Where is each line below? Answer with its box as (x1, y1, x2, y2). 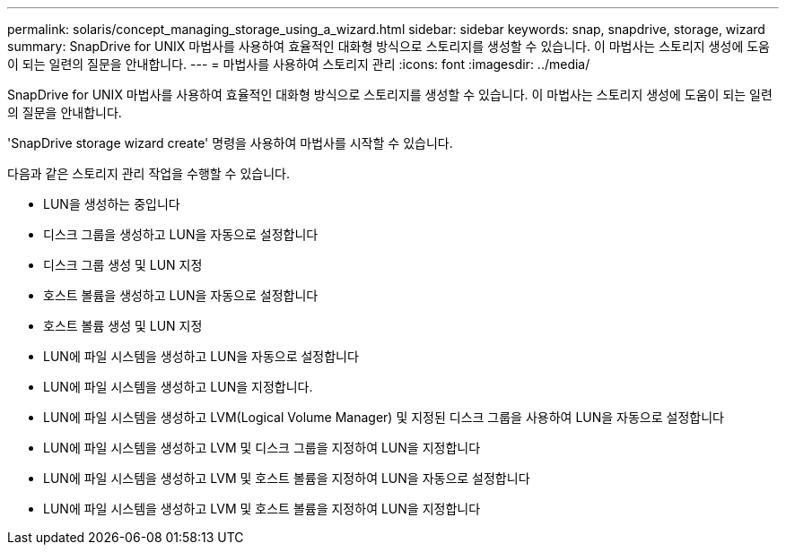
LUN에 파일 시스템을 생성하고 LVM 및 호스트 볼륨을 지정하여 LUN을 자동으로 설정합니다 (43, 470, 530, 486)
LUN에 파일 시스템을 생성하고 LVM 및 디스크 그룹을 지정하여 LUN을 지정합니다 (43, 440, 481, 455)
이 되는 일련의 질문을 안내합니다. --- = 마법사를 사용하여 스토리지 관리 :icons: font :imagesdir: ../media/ (7, 56, 590, 72)
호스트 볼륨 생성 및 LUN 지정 (43, 318, 203, 333)
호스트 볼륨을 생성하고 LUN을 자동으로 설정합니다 (43, 288, 319, 303)
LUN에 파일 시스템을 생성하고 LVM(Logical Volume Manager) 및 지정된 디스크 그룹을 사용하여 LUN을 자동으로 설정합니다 (43, 410, 724, 425)
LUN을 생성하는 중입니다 (43, 196, 180, 211)
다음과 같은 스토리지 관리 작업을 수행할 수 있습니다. (7, 166, 290, 181)
